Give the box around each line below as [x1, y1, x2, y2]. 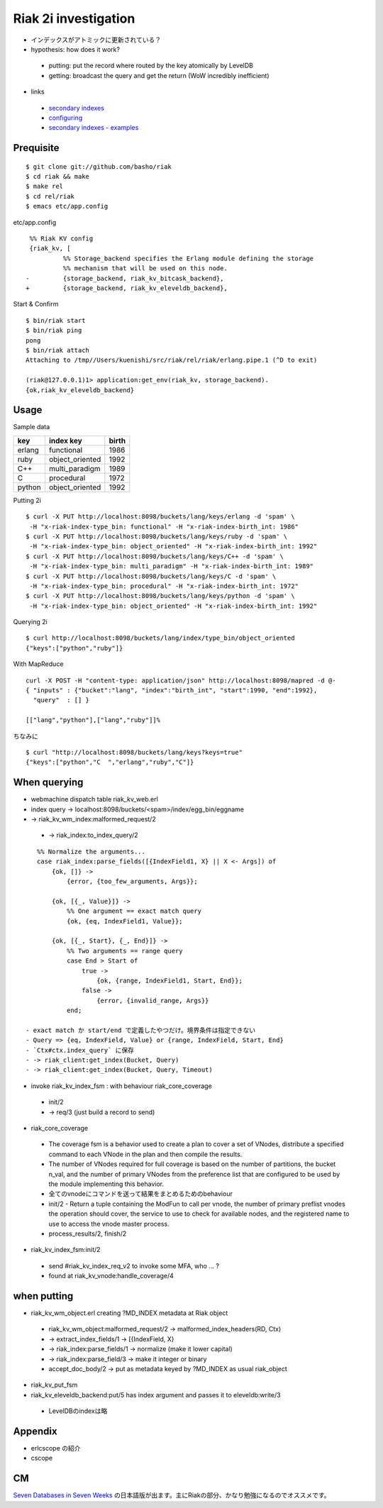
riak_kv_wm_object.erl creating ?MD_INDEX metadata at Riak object [30, 1309, 228, 1317]
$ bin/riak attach [26, 346, 90, 354]
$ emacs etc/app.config [26, 202, 109, 211]
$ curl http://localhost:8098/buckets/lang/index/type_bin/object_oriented [26, 634, 295, 642]
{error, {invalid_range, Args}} [96, 997, 209, 1004]
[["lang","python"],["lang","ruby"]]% [26, 716, 161, 724]
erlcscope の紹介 [30, 1444, 81, 1453]
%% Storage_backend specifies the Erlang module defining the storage [62, 254, 314, 262]
